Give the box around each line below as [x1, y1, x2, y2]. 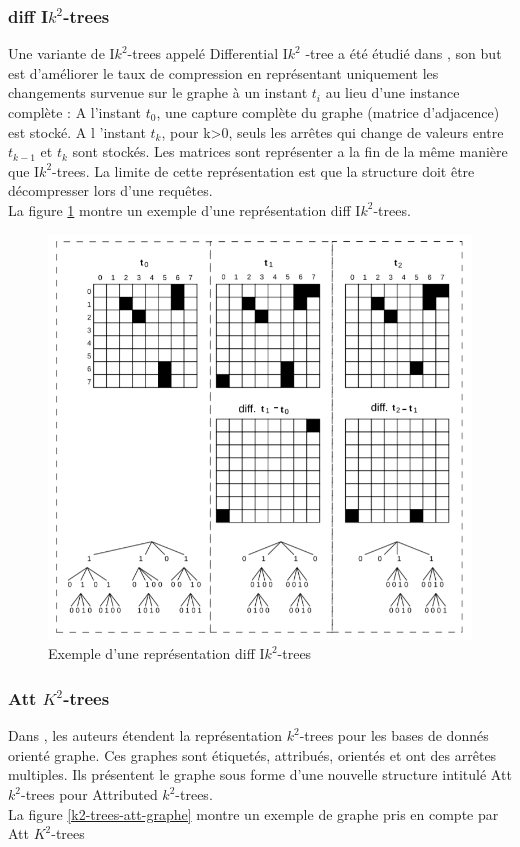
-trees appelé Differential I [127, 43, 288, 64]
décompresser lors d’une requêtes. [8, 180, 213, 201]
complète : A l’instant [8, 102, 142, 122]
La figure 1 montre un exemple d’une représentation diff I [8, 199, 361, 220]
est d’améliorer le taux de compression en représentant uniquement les [8, 62, 439, 83]
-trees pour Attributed [20, 784, 158, 805]
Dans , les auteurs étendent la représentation [8, 725, 283, 746]
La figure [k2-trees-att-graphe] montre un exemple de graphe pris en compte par [8, 803, 499, 824]
